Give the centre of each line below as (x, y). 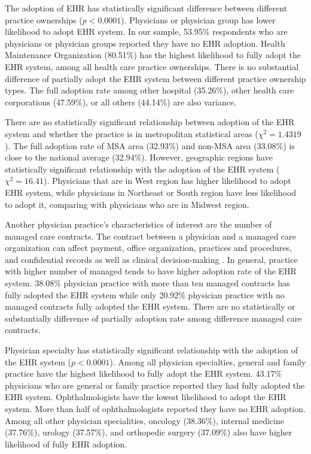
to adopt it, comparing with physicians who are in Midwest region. (127, 204)
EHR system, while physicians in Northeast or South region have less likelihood (151, 192)
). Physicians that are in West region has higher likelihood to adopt (167, 181)
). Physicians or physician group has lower (198, 19)
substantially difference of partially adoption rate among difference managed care (153, 318)
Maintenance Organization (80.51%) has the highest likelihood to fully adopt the (153, 55)
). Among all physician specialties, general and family (208, 361)
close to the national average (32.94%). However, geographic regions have (139, 157)
